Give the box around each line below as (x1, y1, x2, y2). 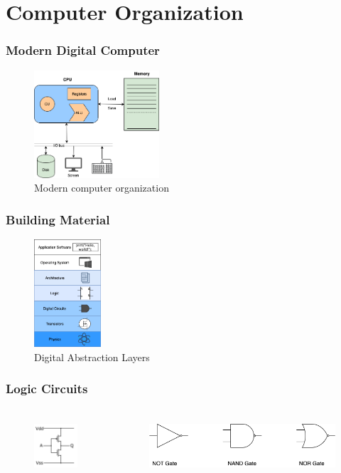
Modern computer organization (34, 180, 169, 195)
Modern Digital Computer (6, 41, 160, 59)
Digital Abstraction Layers (34, 349, 150, 364)
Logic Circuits (6, 380, 88, 397)
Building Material (6, 210, 110, 228)
